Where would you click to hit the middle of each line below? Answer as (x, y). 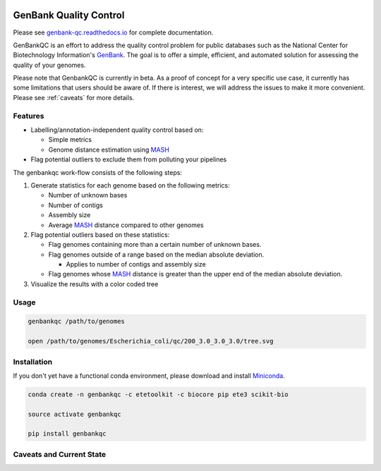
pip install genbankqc (67, 434)
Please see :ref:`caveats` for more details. (74, 97)
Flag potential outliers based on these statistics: (100, 234)
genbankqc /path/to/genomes (76, 322)
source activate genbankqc (74, 414)
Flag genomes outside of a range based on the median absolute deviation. (156, 255)
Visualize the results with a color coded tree (95, 284)
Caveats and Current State (59, 454)
